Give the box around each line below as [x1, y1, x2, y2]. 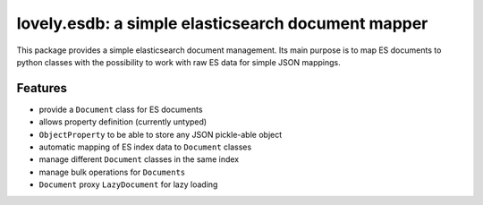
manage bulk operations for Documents [38, 167, 186, 177]
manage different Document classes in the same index [38, 154, 240, 165]
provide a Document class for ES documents [38, 104, 203, 115]
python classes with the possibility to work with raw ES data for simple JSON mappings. [16, 56, 341, 67]
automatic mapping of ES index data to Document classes [38, 141, 252, 152]
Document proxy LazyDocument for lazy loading [38, 179, 218, 190]
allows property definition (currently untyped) [38, 116, 208, 127]
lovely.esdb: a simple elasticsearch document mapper [16, 13, 428, 33]
